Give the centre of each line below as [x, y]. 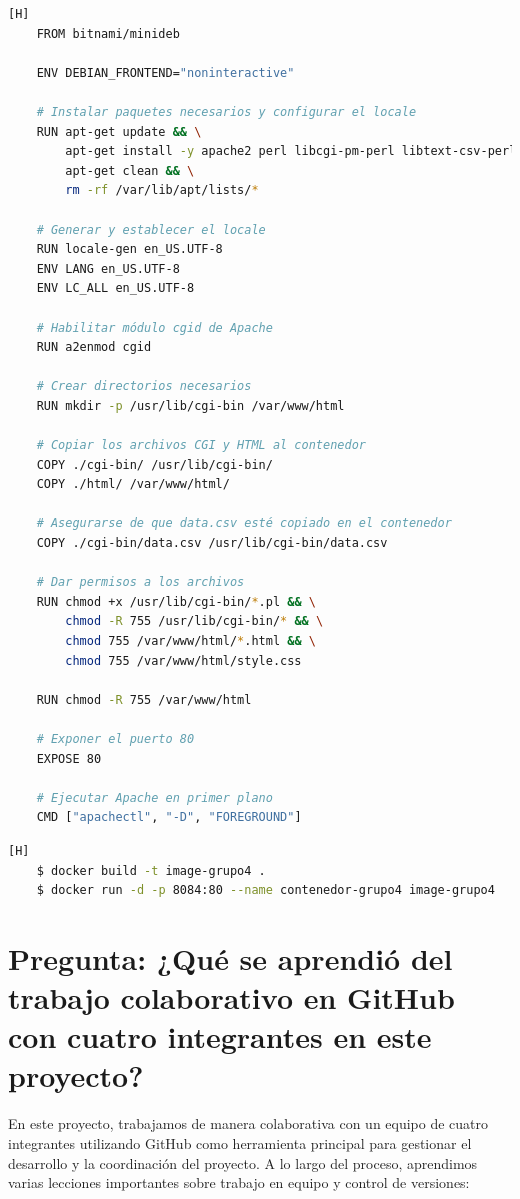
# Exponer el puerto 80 [115, 738]
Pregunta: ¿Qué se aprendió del [230, 957]
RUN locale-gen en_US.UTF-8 [129, 249]
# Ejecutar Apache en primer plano [154, 797]
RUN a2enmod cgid [94, 347]
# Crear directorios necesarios [144, 386]
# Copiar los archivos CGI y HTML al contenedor [201, 445]
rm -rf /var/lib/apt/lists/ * [162, 190]
